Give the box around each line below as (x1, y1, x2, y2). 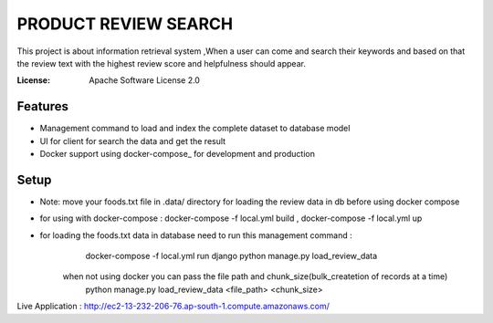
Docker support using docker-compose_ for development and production (39, 149, 315, 160)
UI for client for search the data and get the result (39, 135, 226, 146)
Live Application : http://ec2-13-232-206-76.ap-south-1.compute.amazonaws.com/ (16, 301, 330, 312)
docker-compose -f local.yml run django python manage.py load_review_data (85, 251, 378, 262)
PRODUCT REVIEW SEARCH (16, 14, 233, 34)
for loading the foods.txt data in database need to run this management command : (39, 229, 352, 241)
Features (16, 99, 68, 114)
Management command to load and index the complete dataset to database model (39, 123, 351, 134)
